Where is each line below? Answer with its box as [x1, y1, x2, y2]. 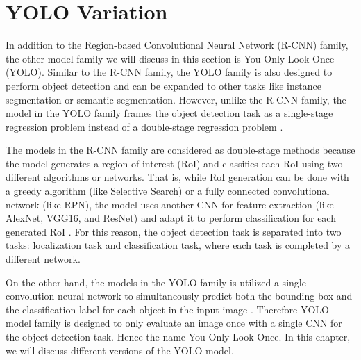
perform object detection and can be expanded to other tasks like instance [6, 78, 321, 92]
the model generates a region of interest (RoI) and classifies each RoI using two [6, 156, 343, 170]
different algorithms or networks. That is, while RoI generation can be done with [6, 170, 349, 184]
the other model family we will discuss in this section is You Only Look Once [6, 51, 335, 65]
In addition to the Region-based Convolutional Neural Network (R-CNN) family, [6, 38, 349, 52]
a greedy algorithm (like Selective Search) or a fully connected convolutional [6, 183, 330, 198]
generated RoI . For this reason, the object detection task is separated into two [6, 224, 342, 238]
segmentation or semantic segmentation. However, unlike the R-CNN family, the [6, 92, 346, 106]
